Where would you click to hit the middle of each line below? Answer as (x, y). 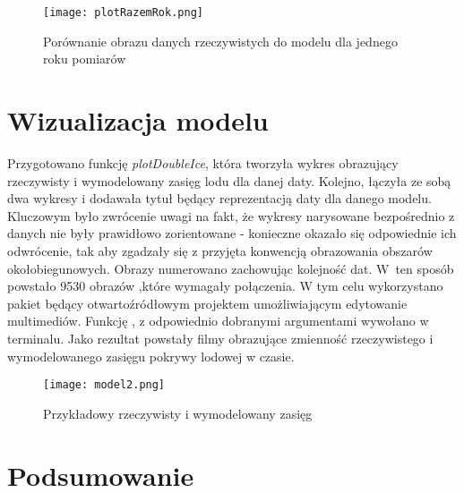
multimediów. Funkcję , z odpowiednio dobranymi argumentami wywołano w (218, 321)
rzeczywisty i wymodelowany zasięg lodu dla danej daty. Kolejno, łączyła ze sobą (229, 180)
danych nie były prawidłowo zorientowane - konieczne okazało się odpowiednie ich (232, 233)
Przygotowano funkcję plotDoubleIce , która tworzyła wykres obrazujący (203, 162)
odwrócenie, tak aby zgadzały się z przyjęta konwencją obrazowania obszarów (220, 250)
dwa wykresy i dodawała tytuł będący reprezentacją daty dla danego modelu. (219, 198)
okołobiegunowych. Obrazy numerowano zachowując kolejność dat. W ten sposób (231, 268)
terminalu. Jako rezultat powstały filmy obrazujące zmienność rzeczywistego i (220, 338)
